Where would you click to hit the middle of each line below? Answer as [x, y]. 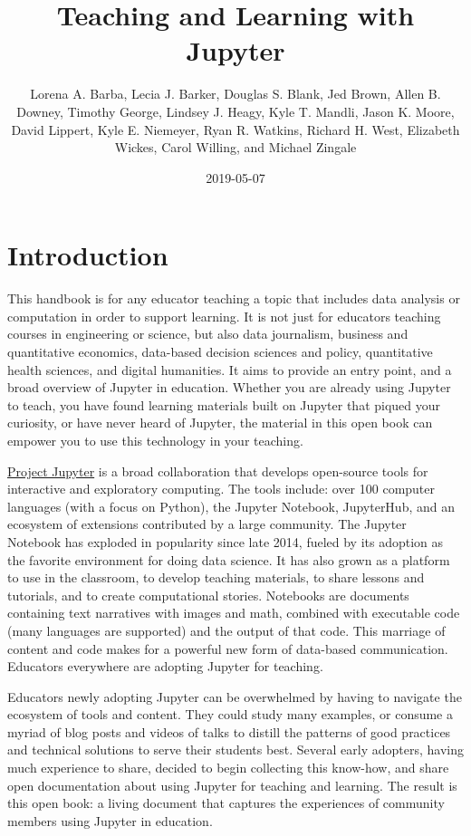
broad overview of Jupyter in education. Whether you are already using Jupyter [229, 387]
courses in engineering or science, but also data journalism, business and [208, 334]
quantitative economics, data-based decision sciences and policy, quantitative [220, 351]
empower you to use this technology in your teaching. [155, 440]
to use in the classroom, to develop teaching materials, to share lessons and [216, 577]
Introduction [88, 255]
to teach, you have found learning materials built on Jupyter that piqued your [224, 404]
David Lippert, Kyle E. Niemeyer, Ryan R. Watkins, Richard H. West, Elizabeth [235, 129]
